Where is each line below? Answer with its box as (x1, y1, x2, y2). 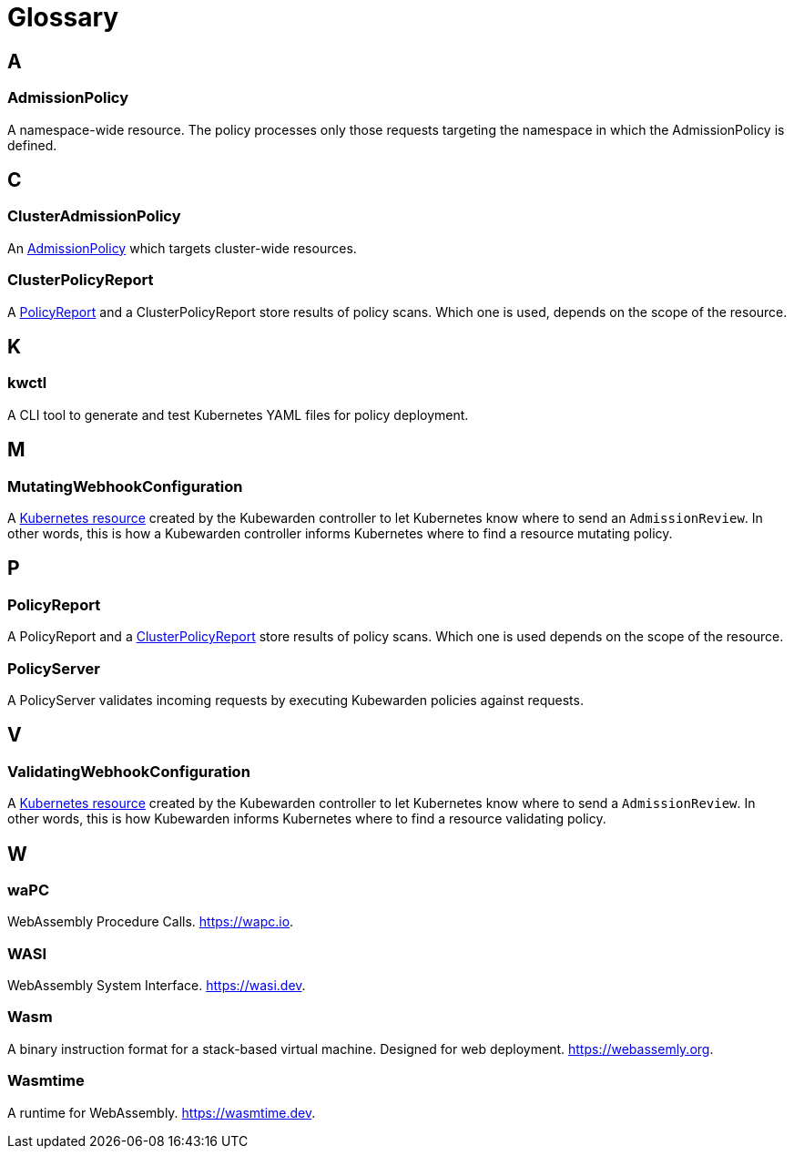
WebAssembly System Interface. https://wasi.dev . (7, 977, 306, 994)
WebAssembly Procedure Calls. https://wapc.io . (7, 914, 294, 930)
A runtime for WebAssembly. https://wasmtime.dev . (7, 1104, 316, 1120)
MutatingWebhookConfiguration (7, 476, 243, 496)
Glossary (7, 2, 119, 33)
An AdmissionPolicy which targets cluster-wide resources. (7, 240, 357, 256)
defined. (7, 137, 57, 153)
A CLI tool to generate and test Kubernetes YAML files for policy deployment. (7, 406, 469, 423)
